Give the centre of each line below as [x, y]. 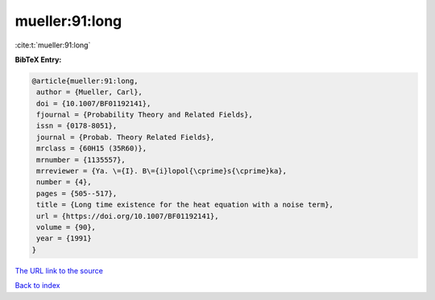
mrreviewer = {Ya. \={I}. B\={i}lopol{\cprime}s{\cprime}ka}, [162, 171]
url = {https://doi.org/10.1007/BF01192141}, [128, 216]
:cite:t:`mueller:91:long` [53, 45]
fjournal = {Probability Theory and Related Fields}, [145, 115]
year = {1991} [64, 238]
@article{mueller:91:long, [85, 81]
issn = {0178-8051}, [77, 126]
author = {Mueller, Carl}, [89, 92]
